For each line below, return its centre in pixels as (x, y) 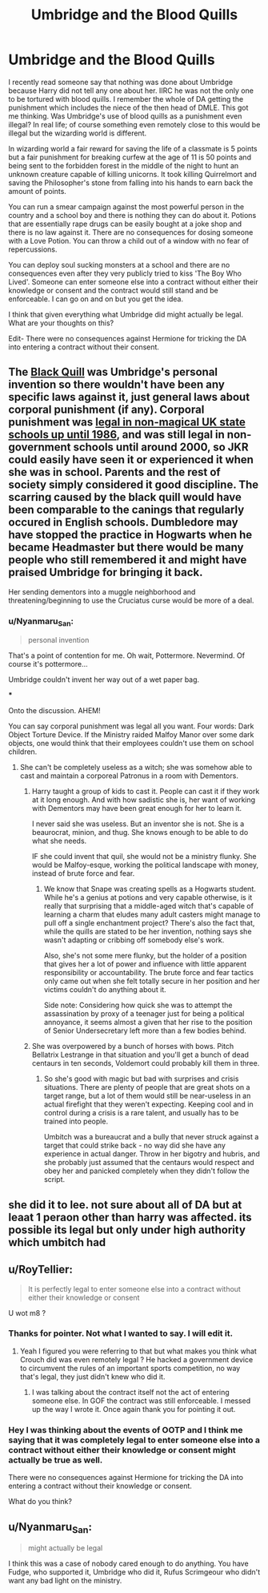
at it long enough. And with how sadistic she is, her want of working (144, 800)
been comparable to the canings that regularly (126, 510)
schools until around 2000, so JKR (161, 448)
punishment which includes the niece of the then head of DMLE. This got (128, 107)
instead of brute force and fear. (83, 873)
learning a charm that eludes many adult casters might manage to (152, 914)
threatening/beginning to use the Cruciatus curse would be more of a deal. (131, 600)
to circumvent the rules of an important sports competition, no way (130, 1368)
